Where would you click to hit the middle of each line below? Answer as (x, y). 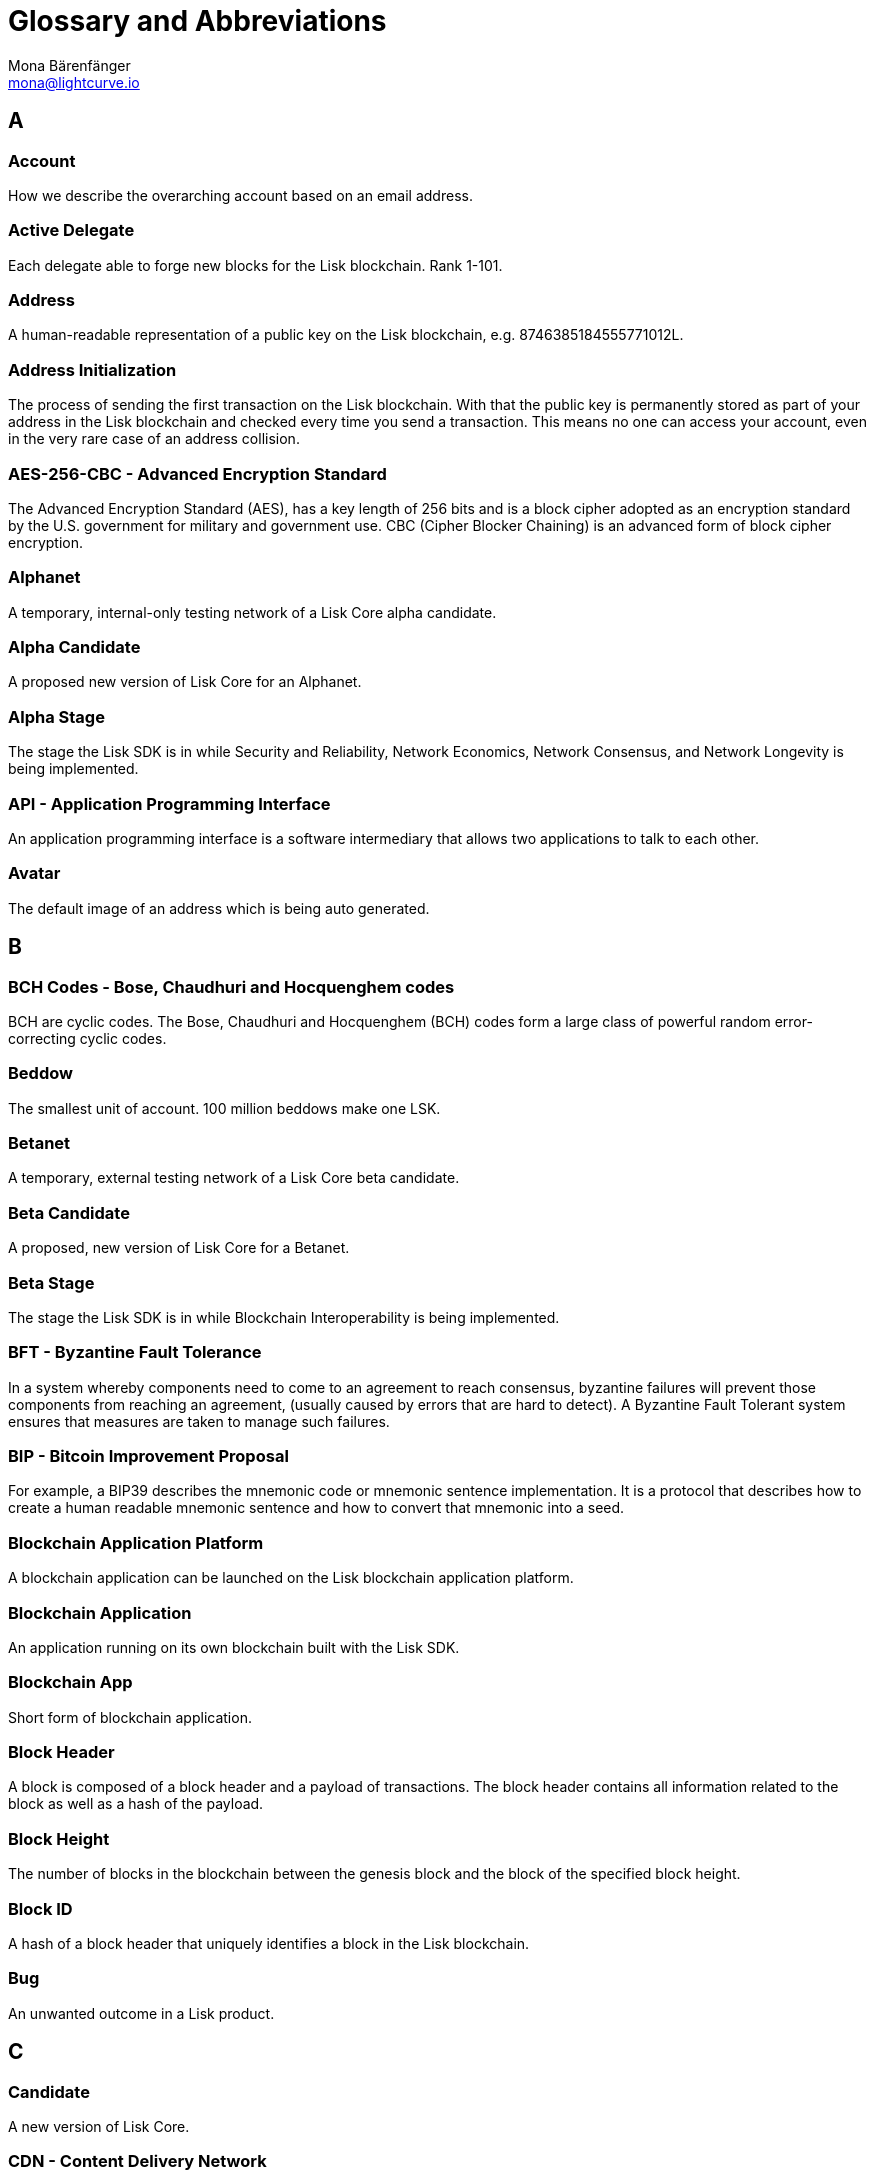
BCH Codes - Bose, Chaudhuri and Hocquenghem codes (231, 986)
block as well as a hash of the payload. (136, 1804)
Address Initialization (92, 369)
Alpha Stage (56, 716)
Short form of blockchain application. (130, 1717)
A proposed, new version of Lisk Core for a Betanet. (179, 1248)
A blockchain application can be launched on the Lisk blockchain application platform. (291, 1578)
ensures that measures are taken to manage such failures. (199, 1421)
